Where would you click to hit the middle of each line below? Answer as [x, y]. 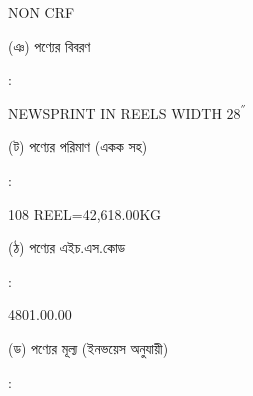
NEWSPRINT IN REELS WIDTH [115, 112]
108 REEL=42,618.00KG [84, 213]
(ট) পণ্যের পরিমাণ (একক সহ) [78, 146]
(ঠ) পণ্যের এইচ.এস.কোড [67, 247]
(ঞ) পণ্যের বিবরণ [49, 45]
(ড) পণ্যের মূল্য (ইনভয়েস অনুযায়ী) [88, 347]
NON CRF [41, 12]
